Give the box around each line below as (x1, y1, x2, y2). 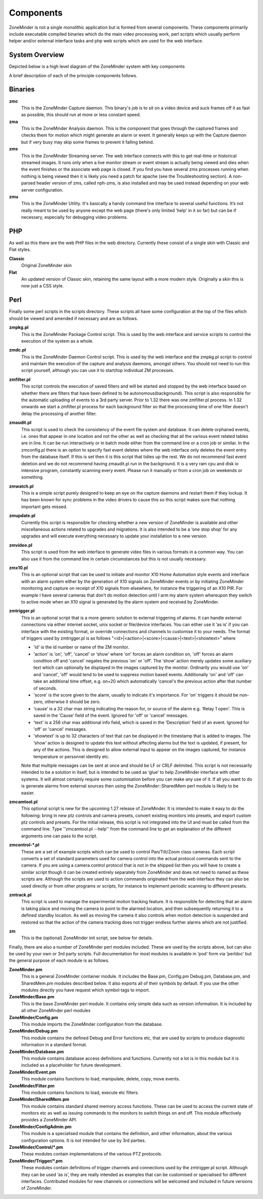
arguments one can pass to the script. (21, 833, 97, 839)
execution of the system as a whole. (21, 338, 94, 344)
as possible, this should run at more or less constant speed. (21, 112, 141, 118)
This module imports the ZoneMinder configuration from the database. (21, 1021, 163, 1027)
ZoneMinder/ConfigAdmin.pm (9, 1123, 72, 1130)
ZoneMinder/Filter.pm (9, 1083, 55, 1089)
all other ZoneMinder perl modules (21, 1008, 91, 1013)
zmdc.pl (9, 347, 26, 353)
